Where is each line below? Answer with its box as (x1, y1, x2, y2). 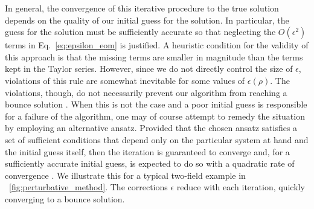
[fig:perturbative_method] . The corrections (9, 181, 168, 193)
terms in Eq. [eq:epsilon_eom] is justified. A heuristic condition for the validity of (5, 39, 309, 51)
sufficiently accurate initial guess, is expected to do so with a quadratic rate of (5, 157, 295, 170)
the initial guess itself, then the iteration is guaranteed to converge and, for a (5, 145, 290, 158)
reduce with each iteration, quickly (176, 181, 305, 193)
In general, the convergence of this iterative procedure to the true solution (5, 2, 279, 14)
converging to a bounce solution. (5, 192, 125, 205)
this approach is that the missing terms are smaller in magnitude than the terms (5, 50, 303, 63)
